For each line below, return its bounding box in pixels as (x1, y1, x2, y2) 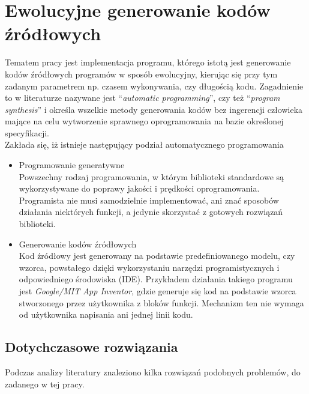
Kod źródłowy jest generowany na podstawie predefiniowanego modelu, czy (19, 249, 295, 262)
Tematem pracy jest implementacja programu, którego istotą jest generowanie (5, 56, 291, 68)
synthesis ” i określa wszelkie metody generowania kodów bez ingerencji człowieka (5, 103, 303, 115)
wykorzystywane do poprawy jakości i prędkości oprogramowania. (19, 182, 260, 195)
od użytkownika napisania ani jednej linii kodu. (19, 308, 193, 321)
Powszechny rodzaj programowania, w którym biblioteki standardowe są (19, 170, 284, 183)
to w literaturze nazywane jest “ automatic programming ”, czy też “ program (5, 91, 280, 104)
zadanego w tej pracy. (5, 377, 85, 390)
